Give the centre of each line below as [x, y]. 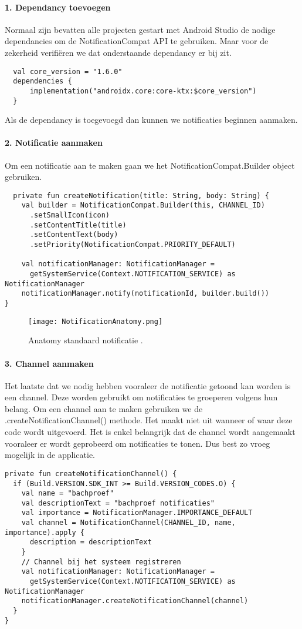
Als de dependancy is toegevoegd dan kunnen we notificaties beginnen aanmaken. [151, 120]
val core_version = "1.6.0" [68, 71]
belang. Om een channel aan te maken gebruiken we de [104, 408]
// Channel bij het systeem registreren [101, 562]
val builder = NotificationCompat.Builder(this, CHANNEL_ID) [143, 205]
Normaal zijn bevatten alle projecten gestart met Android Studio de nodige [140, 29]
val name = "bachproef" [68, 494]
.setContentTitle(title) [78, 225]
